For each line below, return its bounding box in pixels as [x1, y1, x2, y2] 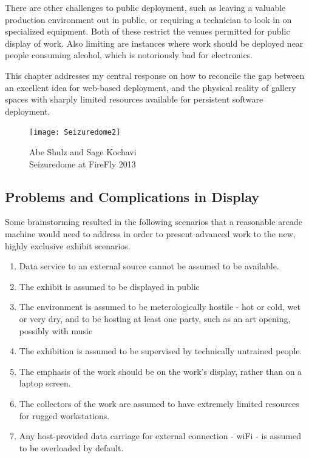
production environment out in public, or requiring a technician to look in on [5, 13, 292, 25]
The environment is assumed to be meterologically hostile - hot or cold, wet [19, 300, 301, 313]
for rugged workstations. [19, 409, 110, 422]
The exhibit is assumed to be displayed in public [19, 280, 200, 292]
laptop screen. [19, 377, 71, 389]
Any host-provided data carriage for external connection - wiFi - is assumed [19, 429, 302, 442]
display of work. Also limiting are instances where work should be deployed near [5, 36, 304, 49]
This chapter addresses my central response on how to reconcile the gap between [5, 69, 305, 81]
